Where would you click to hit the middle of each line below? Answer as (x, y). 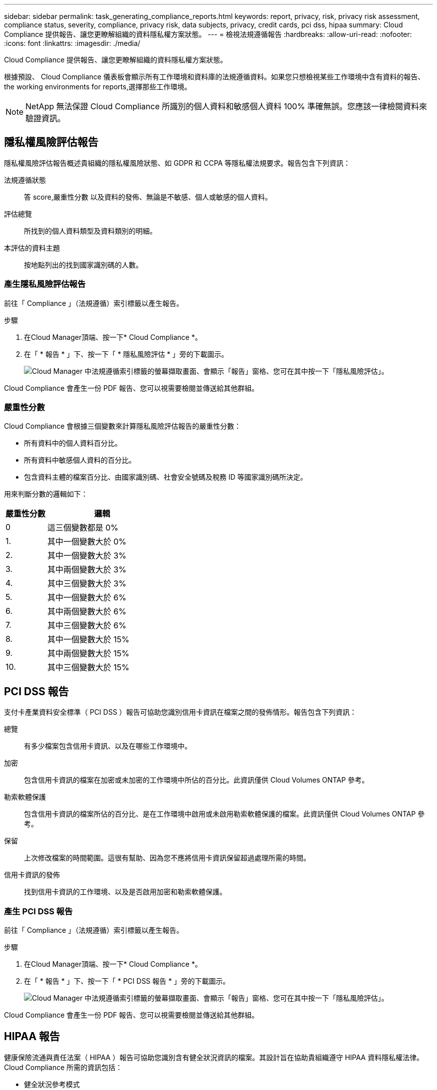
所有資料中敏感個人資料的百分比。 (80, 460)
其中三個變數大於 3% (87, 584)
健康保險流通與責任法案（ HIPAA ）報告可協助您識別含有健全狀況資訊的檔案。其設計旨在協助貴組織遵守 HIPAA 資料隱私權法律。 (214, 1057)
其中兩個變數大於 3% (87, 570)
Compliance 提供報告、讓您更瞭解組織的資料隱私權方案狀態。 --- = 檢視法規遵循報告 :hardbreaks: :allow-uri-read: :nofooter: (208, 34)
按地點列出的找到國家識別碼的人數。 (83, 265)
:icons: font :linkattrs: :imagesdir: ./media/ (72, 43)
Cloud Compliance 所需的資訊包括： (63, 1067)
